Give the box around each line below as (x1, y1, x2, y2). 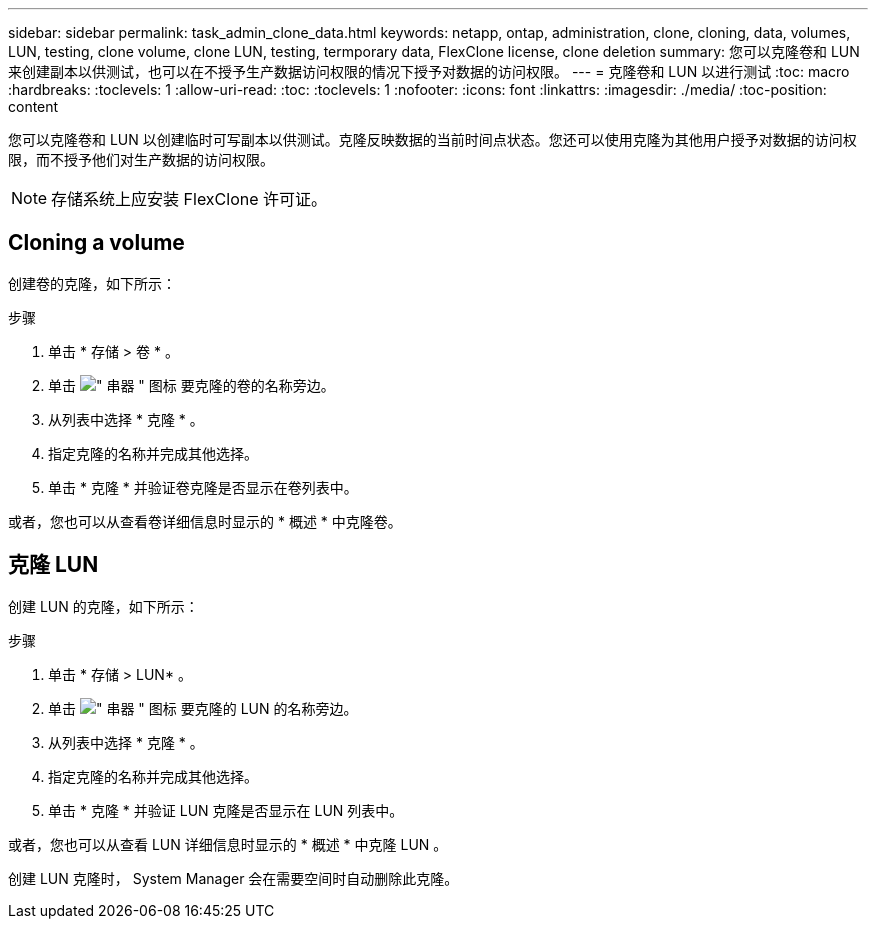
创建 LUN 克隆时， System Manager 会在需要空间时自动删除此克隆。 (8, 869, 459, 887)
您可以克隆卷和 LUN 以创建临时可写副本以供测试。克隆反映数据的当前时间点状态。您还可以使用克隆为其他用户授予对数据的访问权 (8, 131, 857, 148)
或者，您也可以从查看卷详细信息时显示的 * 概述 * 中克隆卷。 (8, 512, 402, 530)
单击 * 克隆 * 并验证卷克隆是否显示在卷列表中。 (48, 478, 358, 496)
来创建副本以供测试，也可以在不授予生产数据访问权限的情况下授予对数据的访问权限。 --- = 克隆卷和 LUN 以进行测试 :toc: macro (8, 63, 850, 80)
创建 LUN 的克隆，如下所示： (8, 597, 199, 615)
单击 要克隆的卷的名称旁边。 (48, 376, 335, 394)
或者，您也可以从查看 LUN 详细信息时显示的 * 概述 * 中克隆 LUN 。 (8, 835, 448, 853)
